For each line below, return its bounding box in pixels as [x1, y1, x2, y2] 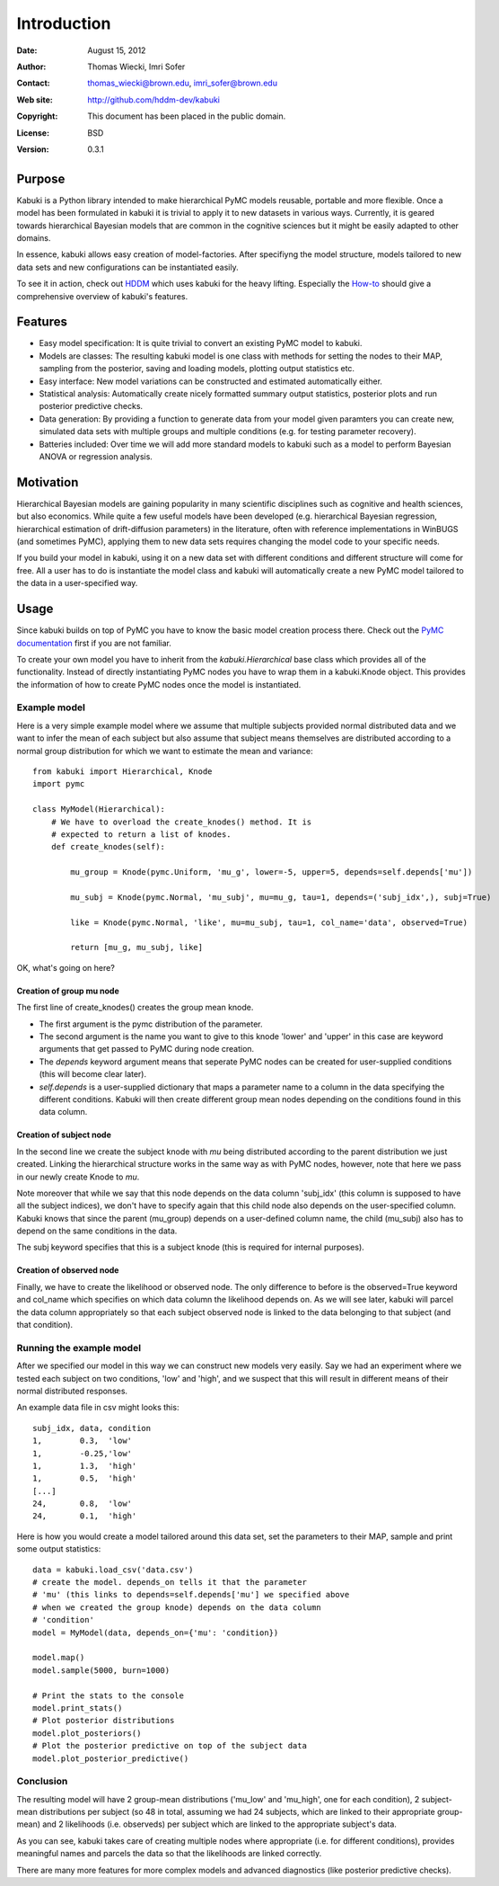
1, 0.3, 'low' [32, 1436, 133, 1446]
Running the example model [16, 1341, 142, 1354]
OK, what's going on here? [16, 962, 116, 973]
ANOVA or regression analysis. [39, 450, 153, 462]
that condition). [16, 1320, 74, 1330]
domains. [16, 232, 51, 243]
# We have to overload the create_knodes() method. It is [50, 816, 312, 827]
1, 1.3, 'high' [32, 1461, 137, 1471]
